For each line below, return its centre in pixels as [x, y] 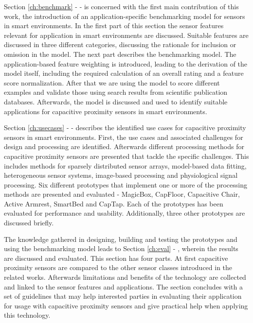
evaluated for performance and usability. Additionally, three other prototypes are [125, 213]
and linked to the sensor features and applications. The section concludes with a [123, 286]
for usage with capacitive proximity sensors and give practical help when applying [126, 305]
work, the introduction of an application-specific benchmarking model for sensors [125, 16]
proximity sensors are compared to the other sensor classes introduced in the [118, 267]
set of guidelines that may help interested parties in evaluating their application [123, 296]
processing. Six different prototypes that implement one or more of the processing [126, 184]
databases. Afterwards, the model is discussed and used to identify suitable [116, 101]
